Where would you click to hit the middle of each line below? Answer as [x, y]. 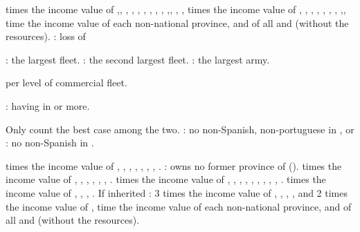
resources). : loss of [46, 36]
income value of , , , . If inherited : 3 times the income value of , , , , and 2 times [177, 192]
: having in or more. [48, 105]
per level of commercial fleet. [66, 83]
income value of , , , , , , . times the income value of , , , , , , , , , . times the [166, 179]
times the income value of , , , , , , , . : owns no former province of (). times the [174, 165]
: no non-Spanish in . [50, 143]
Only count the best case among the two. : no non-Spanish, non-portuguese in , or [180, 129]
